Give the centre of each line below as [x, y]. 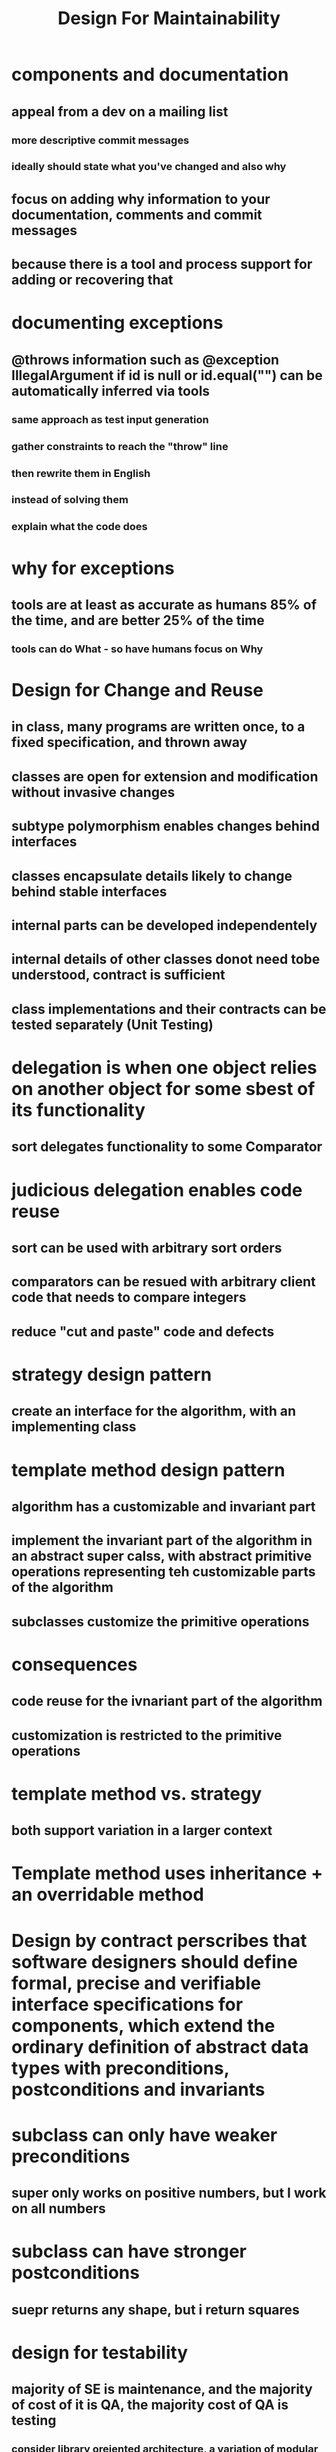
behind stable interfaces [89, 891]
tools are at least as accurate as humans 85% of [164, 604]
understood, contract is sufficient [118, 975]
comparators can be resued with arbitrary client [163, 1282]
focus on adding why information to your [141, 198]
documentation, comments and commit [137, 214]
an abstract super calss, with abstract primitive [162, 1556]
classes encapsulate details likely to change [152, 875]
